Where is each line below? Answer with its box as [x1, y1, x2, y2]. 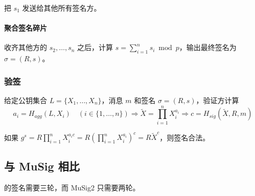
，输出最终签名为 [179, 42, 237, 53]
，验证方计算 [196, 95, 239, 105]
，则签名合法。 [159, 132, 210, 142]
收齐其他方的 [4, 42, 47, 53]
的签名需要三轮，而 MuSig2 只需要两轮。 [4, 182, 140, 192]
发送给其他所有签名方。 [22, 3, 101, 13]
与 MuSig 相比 [4, 158, 80, 174]
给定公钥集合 [4, 95, 47, 105]
